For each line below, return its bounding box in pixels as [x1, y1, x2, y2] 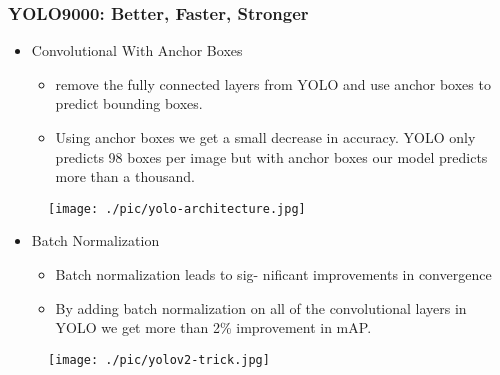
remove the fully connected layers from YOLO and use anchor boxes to [55, 73, 491, 94]
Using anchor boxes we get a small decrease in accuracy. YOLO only [55, 127, 476, 147]
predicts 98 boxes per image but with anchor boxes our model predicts [55, 146, 488, 167]
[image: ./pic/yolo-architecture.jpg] [48, 201, 306, 216]
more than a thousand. [55, 166, 195, 187]
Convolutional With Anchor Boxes [31, 40, 243, 61]
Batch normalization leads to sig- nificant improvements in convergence [55, 264, 492, 285]
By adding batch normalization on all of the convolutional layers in [55, 297, 467, 318]
